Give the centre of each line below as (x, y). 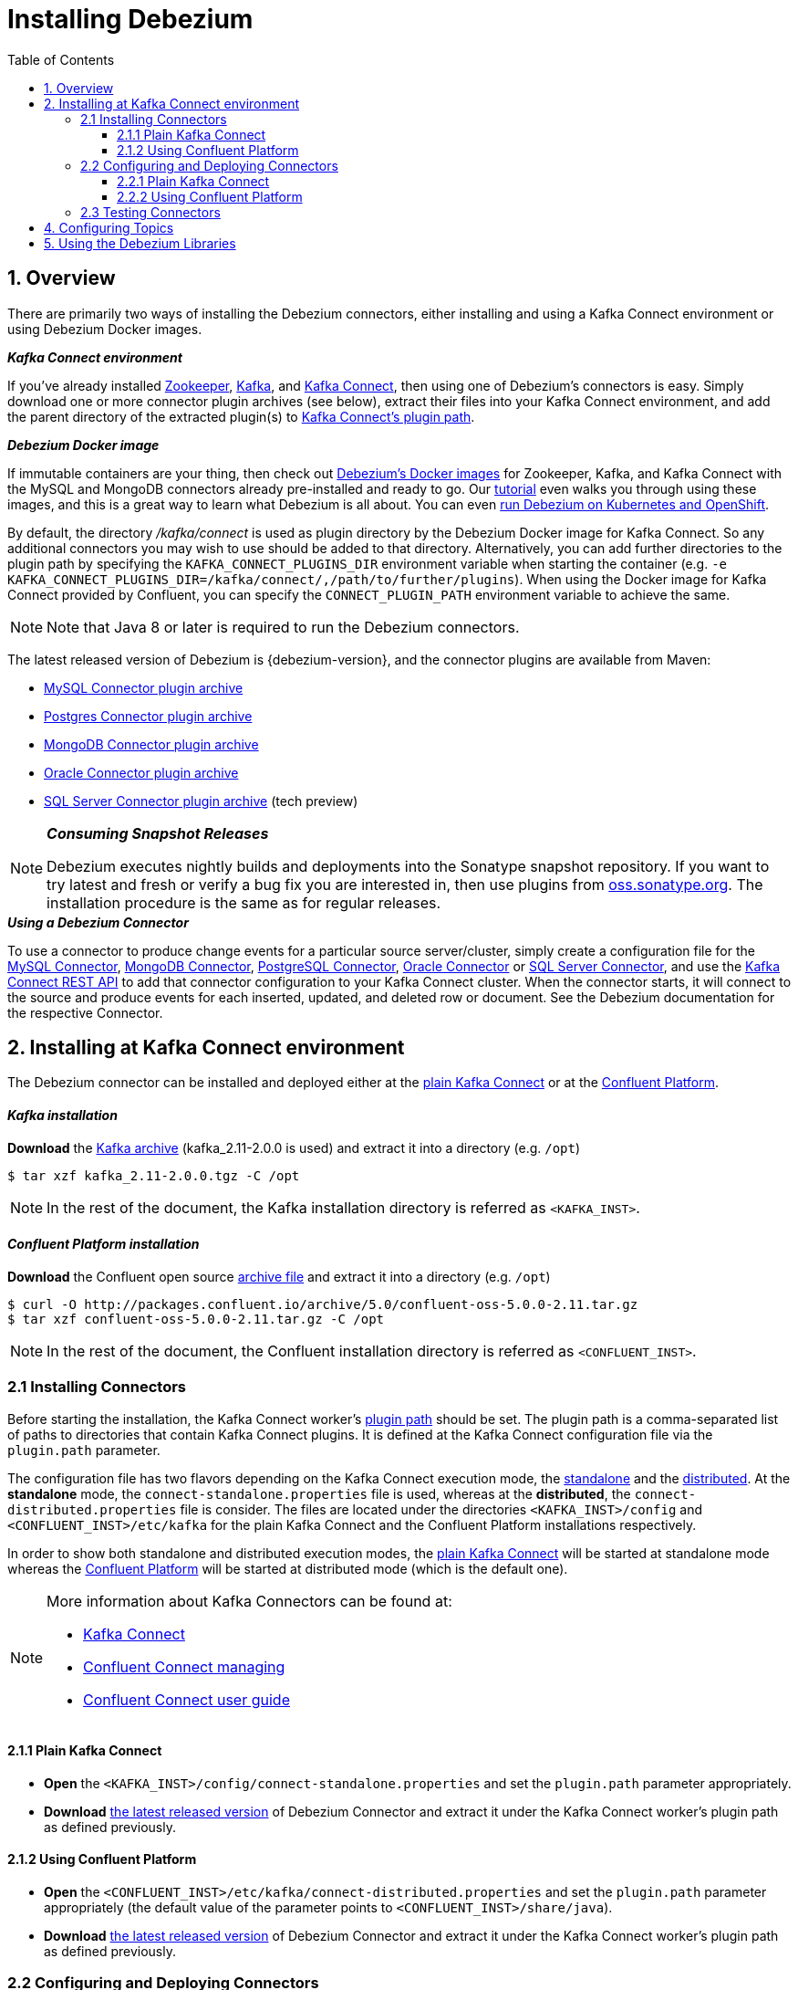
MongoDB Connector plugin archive (151, 744)
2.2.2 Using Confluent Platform (210, 196)
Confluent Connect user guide (187, 1699)
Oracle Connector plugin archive (141, 772)
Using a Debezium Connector (98, 922)
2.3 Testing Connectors (150, 212)
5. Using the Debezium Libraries (140, 243)
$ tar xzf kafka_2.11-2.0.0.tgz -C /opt (154, 1175)
